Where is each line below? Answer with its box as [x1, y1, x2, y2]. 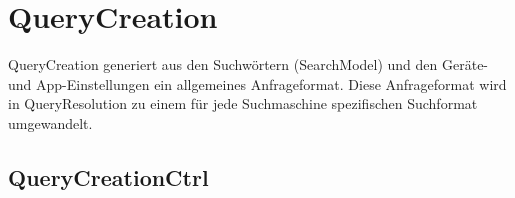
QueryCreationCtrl [8, 161, 209, 192]
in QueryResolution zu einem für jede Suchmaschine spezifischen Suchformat [8, 93, 478, 114]
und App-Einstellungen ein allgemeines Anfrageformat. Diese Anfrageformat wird [8, 73, 507, 94]
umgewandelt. [8, 112, 93, 133]
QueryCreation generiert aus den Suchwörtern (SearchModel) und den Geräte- [8, 54, 489, 75]
